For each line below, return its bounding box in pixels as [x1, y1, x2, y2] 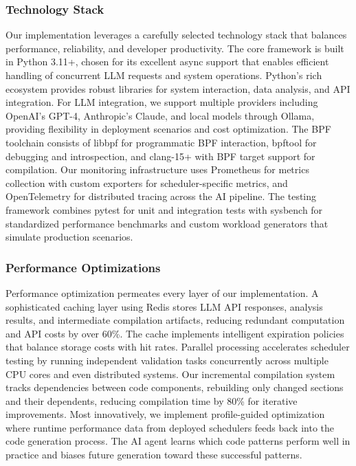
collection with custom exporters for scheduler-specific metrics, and [5, 175, 288, 190]
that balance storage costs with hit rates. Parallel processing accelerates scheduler [5, 340, 350, 354]
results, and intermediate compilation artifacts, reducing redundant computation [5, 313, 345, 327]
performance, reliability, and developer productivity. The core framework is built [5, 41, 344, 55]
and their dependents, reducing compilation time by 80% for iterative [5, 393, 298, 408]
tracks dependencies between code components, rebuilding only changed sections [5, 380, 344, 395]
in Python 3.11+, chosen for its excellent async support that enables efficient [5, 54, 329, 69]
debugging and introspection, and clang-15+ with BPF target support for [5, 148, 315, 163]
